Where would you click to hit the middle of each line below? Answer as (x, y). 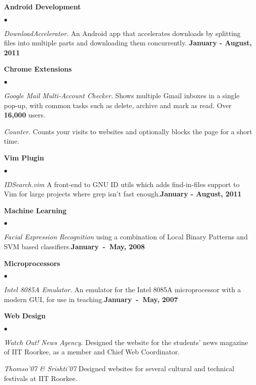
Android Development (42, 6)
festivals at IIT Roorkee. (41, 378)
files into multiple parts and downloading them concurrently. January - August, (128, 43)
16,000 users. (25, 115)
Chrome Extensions (38, 69)
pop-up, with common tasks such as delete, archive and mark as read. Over (118, 105)
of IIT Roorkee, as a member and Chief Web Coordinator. (92, 352)
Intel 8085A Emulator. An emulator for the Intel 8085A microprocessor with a (123, 289)
